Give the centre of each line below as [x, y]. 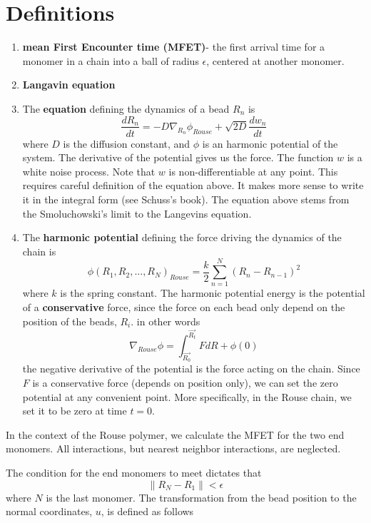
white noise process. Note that [89, 171]
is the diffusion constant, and [127, 143]
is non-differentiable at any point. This [253, 171]
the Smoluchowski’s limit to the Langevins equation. [137, 213]
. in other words [166, 321]
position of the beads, [70, 321]
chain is [39, 251]
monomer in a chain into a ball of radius [111, 60]
